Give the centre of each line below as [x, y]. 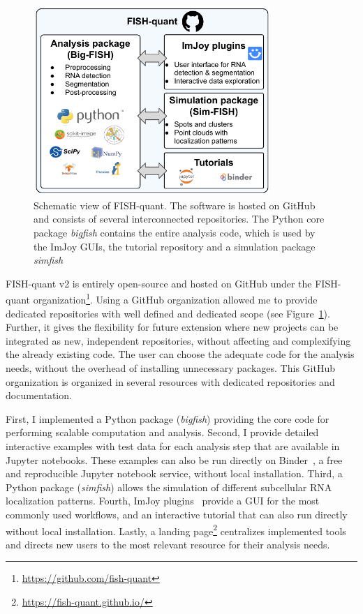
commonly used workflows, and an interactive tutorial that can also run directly [177, 514]
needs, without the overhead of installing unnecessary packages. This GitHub [170, 368]
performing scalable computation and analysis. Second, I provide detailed [162, 432]
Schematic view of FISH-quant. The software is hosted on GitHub [175, 205]
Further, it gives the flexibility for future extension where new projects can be [172, 327]
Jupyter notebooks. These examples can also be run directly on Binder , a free [174, 459]
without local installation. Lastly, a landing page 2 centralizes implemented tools [176, 530]
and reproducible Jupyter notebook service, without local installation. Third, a [174, 473]
